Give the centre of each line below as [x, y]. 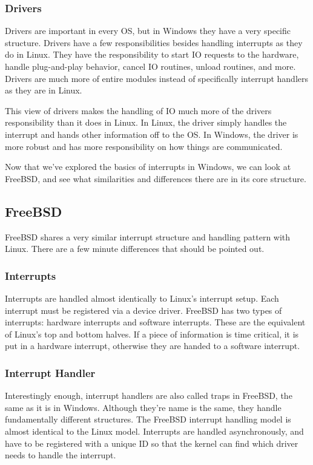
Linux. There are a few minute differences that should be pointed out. [135, 249]
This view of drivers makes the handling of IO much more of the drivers [138, 110]
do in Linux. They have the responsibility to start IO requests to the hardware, [152, 54]
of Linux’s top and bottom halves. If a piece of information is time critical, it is [152, 334]
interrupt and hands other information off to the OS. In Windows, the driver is [152, 134]
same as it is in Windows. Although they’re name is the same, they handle [143, 407]
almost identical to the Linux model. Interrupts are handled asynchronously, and [154, 431]
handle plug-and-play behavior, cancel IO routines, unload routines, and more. [150, 66]
